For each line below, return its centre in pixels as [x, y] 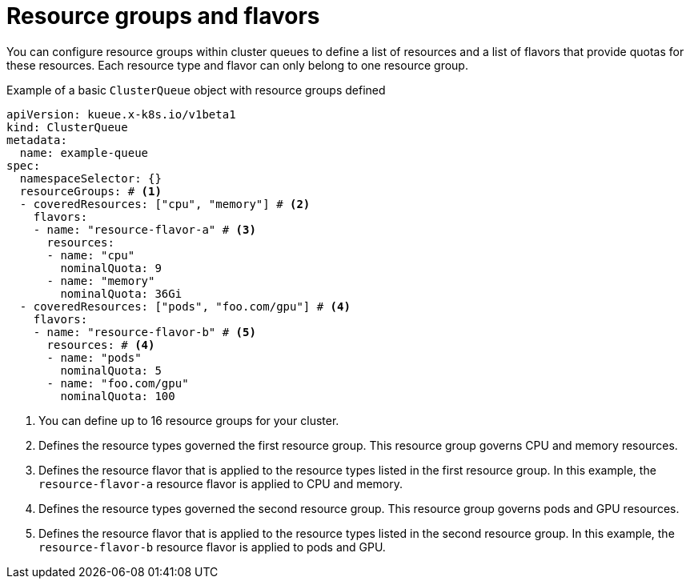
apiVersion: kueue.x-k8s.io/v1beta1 [121, 114]
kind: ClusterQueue [67, 127]
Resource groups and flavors [163, 16]
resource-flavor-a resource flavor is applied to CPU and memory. [221, 483]
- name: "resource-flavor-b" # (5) [144, 332]
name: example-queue [84, 152]
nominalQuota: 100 [118, 396]
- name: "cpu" [91, 255]
